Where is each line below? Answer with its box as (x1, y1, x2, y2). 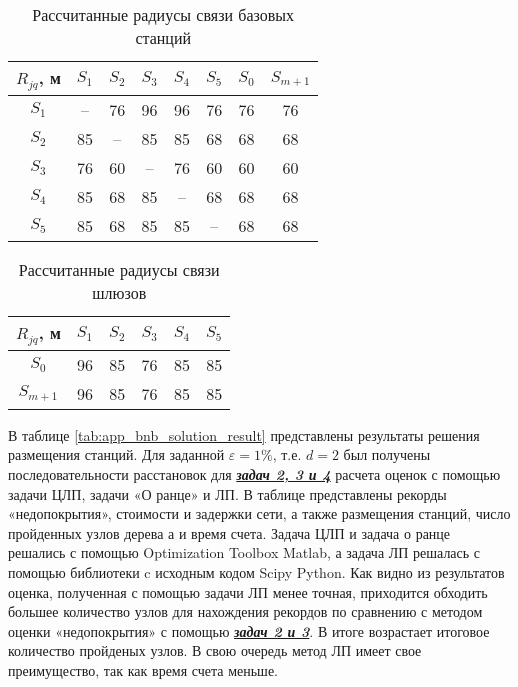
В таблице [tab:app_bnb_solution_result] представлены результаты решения (8, 424, 480, 445)
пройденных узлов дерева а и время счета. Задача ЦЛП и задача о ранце (8, 522, 451, 543)
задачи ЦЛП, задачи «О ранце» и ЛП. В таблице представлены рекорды (8, 483, 447, 504)
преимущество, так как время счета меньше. (8, 660, 279, 680)
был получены (343, 444, 431, 465)
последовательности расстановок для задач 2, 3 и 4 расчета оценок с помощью (8, 464, 501, 485)
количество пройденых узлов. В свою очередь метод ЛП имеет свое (8, 640, 422, 661)
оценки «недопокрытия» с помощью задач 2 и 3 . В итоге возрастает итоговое (8, 620, 490, 641)
